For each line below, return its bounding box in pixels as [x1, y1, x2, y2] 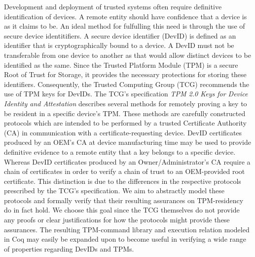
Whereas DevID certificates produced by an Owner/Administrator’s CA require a [4, 156, 251, 167]
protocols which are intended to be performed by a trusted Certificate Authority [4, 118, 247, 128]
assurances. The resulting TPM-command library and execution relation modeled [4, 224, 250, 234]
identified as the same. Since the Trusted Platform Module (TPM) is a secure [4, 59, 238, 70]
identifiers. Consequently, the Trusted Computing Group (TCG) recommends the [4, 79, 249, 89]
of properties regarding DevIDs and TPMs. [4, 243, 134, 254]
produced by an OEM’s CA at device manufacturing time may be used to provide [4, 137, 251, 147]
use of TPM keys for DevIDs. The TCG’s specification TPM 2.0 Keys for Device [4, 88, 248, 99]
